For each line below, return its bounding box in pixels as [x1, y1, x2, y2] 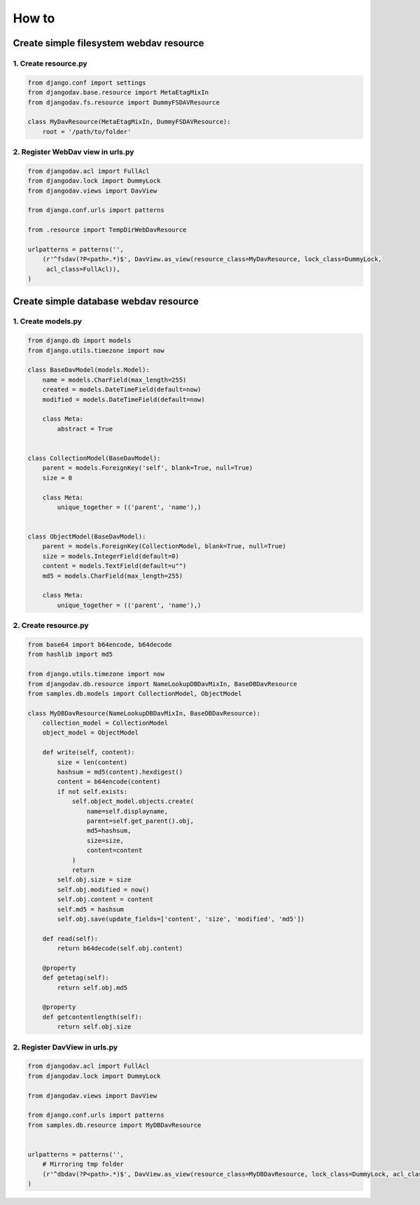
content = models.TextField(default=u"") [42, 562, 187, 570]
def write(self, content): [42, 748, 136, 756]
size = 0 [42, 473, 73, 482]
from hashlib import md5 [27, 650, 113, 658]
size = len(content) [57, 758, 128, 766]
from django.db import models [27, 337, 132, 344]
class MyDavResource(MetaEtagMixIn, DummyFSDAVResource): [27, 118, 231, 126]
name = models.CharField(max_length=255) [42, 375, 187, 384]
